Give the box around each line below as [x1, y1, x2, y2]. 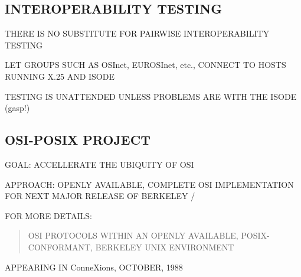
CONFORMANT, [28, 240, 93, 253]
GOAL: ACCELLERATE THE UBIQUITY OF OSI [5, 158, 194, 170]
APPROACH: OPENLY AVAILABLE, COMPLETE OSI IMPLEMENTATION [5, 178, 294, 190]
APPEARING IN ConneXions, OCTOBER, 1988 [5, 260, 183, 273]
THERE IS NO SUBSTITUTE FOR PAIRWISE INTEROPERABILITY [5, 27, 270, 40]
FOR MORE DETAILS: [5, 209, 92, 221]
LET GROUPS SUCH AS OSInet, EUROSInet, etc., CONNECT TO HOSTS [5, 58, 286, 71]
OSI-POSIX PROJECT [5, 131, 150, 149]
